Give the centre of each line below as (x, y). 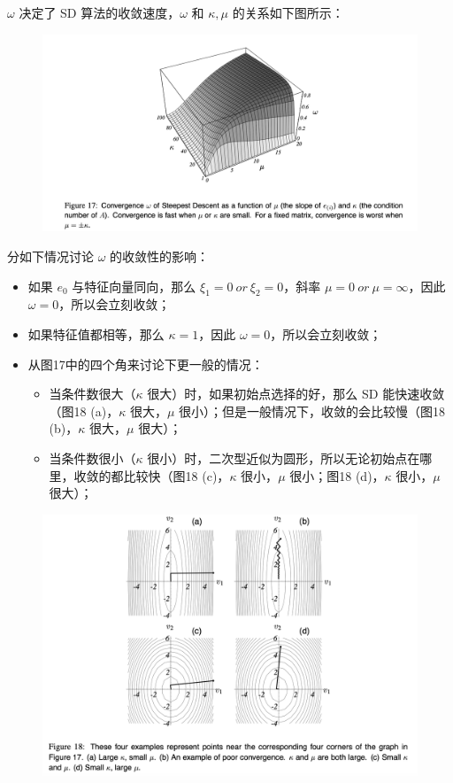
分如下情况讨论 (50, 256)
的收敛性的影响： (160, 256)
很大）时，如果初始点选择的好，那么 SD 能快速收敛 (296, 394)
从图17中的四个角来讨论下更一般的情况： (146, 364)
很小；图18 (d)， (337, 475)
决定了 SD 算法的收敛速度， (100, 12)
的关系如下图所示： (288, 12)
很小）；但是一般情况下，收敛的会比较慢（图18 (312, 411)
